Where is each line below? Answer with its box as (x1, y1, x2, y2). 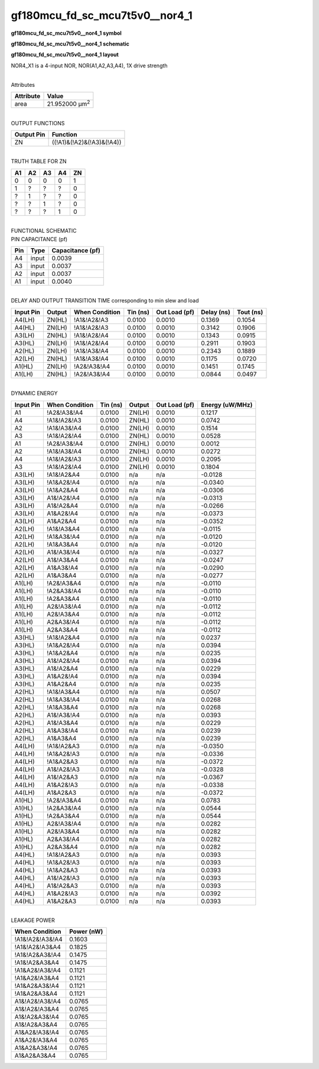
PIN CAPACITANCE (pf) (11, 235, 68, 242)
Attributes (11, 81, 35, 88)
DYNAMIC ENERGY (11, 390, 58, 397)
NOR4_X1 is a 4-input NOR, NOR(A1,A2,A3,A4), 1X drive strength (11, 62, 168, 69)
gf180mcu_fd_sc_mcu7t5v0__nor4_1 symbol (11, 30, 122, 37)
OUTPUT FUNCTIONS (11, 119, 65, 126)
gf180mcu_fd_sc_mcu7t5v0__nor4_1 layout (11, 51, 119, 59)
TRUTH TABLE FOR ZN (11, 158, 67, 165)
